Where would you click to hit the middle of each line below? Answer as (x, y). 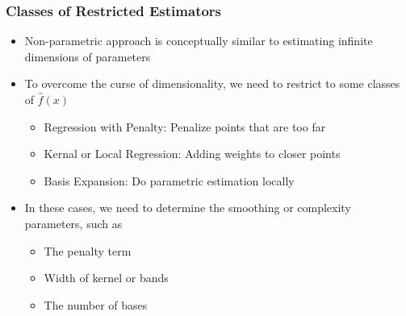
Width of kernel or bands (106, 278)
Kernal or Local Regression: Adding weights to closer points (192, 154)
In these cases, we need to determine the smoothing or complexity (188, 208)
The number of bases (96, 304)
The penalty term (88, 250)
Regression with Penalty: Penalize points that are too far (185, 126)
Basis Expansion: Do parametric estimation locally (169, 180)
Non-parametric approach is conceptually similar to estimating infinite (199, 41)
